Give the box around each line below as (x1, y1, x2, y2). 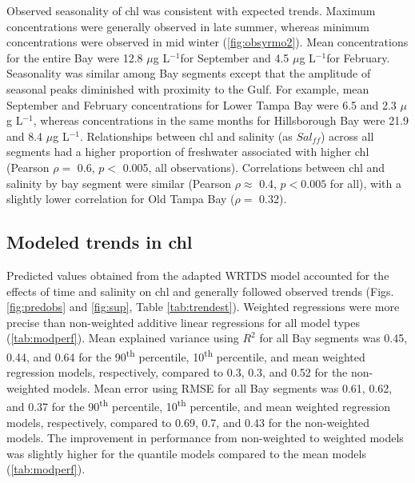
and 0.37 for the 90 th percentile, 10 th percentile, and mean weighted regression (6, 396, 391, 414)
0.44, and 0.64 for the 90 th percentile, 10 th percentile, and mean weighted (6, 345, 365, 365)
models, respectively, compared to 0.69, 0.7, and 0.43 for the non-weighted (6, 413, 370, 430)
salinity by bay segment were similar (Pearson (6, 174, 231, 191)
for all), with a (329, 174, 401, 191)
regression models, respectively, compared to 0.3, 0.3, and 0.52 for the (6, 364, 348, 381)
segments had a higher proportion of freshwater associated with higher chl (6, 143, 369, 160)
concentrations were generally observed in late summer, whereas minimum (6, 18, 369, 34)
